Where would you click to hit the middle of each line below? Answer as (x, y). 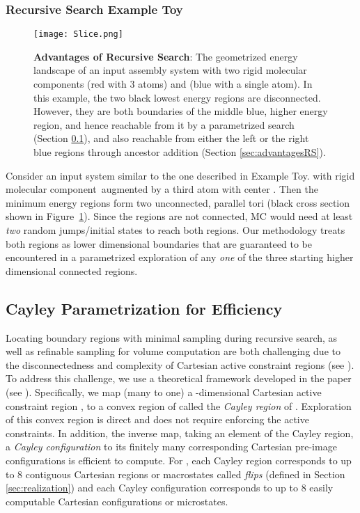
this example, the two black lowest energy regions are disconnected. (177, 97)
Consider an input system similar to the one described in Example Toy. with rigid (180, 175)
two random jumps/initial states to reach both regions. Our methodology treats (175, 230)
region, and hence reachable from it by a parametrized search (164, 124)
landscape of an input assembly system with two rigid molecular (170, 70)
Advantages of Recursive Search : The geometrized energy (166, 56)
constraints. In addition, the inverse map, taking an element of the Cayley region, (180, 433)
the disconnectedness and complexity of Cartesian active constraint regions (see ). (180, 364)
